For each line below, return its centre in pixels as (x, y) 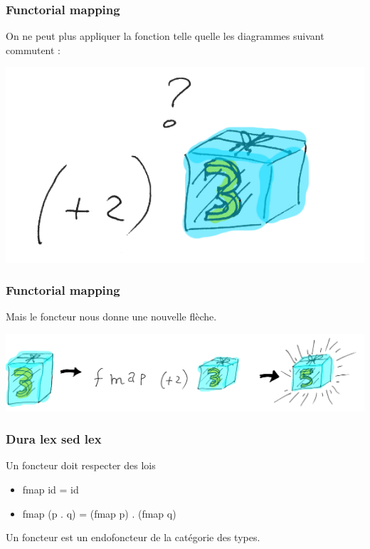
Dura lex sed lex (54, 439)
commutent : (33, 49)
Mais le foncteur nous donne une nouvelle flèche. (111, 317)
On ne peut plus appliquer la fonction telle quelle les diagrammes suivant (165, 36)
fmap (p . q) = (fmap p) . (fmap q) (99, 513)
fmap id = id (51, 490)
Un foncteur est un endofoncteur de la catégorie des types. (133, 537)
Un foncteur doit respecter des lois (81, 465)
